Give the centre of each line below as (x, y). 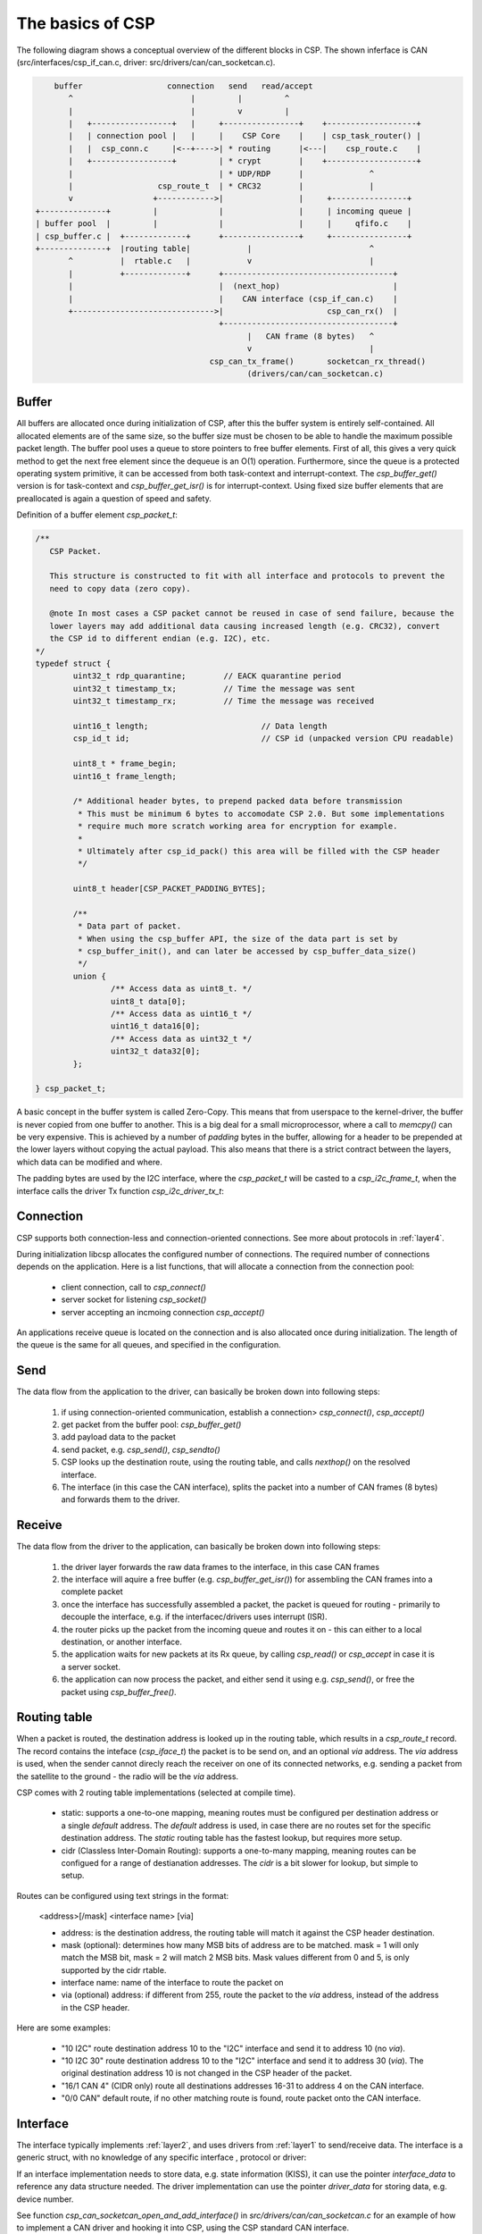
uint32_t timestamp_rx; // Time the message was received (224, 701)
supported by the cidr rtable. (114, 1969)
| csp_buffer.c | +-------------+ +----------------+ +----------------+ (224, 236)
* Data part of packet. (129, 926)
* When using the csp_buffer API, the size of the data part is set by (237, 939)
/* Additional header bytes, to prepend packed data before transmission (238, 801)
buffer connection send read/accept (183, 86)
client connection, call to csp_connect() (134, 1287)
